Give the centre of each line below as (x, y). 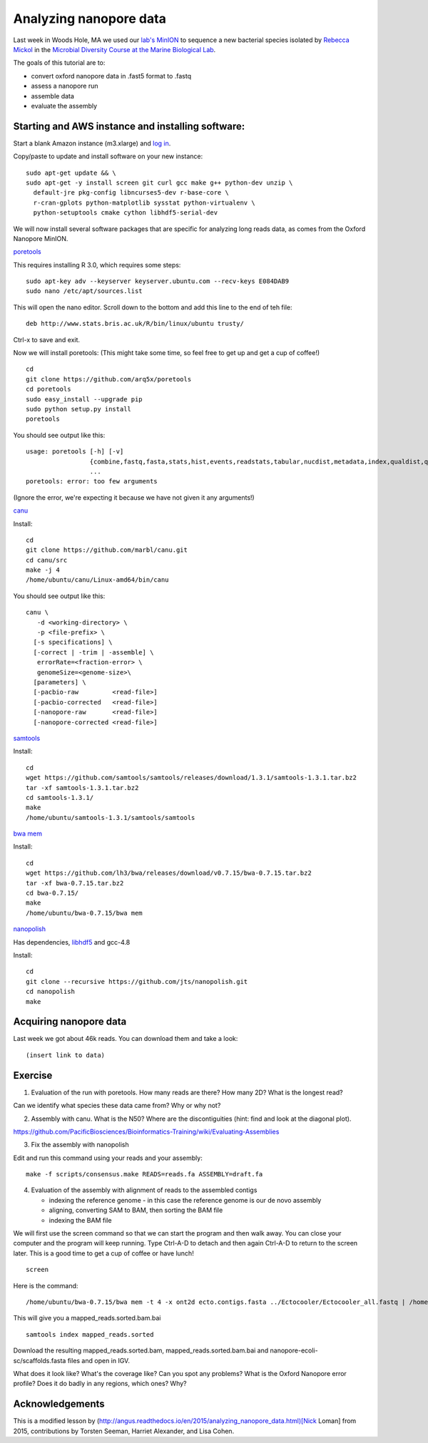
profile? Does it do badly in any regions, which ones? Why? (100, 1384)
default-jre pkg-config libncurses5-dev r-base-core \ (131, 193)
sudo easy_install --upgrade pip (84, 399)
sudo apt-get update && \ (71, 173)
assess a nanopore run (65, 86)
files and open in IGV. (98, 1360)
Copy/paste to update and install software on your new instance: (108, 156)
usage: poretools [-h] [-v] (75, 452)
